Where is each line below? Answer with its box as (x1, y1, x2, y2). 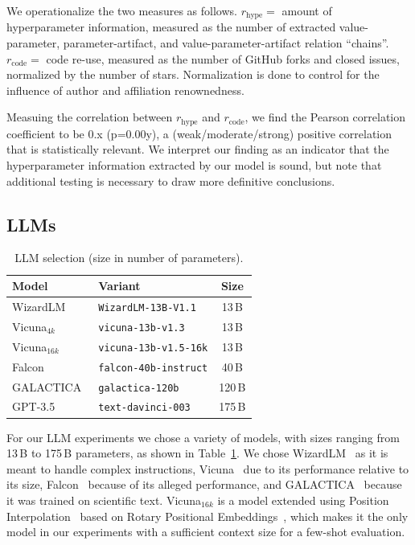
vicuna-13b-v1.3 (98, 322, 185, 334)
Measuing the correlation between (6, 109, 173, 125)
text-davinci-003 (98, 402, 191, 414)
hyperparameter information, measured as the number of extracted (6, 18, 336, 35)
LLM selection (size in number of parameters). (14, 249, 244, 266)
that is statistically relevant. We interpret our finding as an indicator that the (6, 141, 389, 158)
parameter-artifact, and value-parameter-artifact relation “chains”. (63, 35, 389, 51)
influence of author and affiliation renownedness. (6, 81, 244, 98)
